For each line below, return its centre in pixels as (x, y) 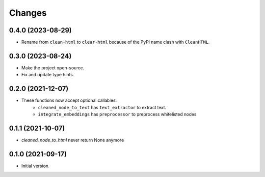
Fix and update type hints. (48, 75)
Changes (28, 13)
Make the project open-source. (53, 68)
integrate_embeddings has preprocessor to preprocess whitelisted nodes (117, 114)
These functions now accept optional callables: (69, 100)
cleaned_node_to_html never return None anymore (73, 140)
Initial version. (36, 166)
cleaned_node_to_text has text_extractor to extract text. (102, 107)
